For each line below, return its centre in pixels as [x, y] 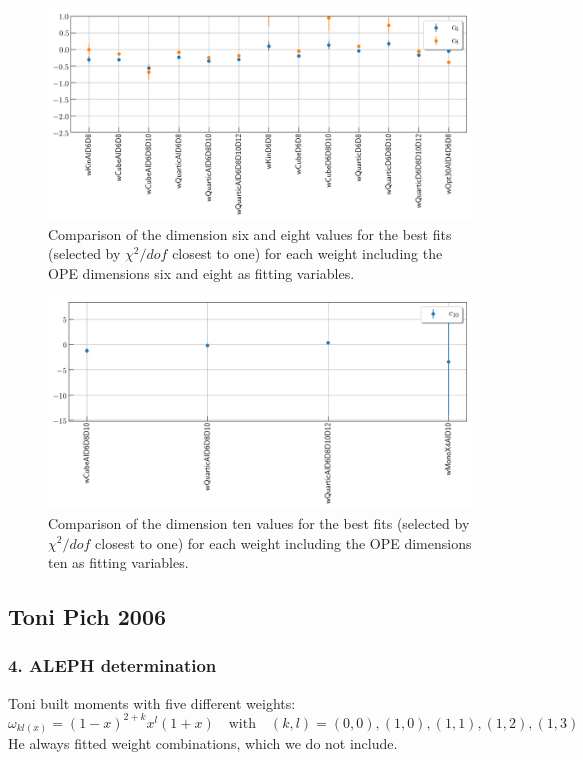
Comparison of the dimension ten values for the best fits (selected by [259, 522]
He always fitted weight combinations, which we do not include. [203, 743]
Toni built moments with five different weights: [152, 702]
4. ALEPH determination [112, 665]
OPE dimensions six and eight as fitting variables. [201, 272]
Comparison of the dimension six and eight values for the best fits [250, 233]
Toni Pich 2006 [87, 616]
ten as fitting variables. [118, 562]
